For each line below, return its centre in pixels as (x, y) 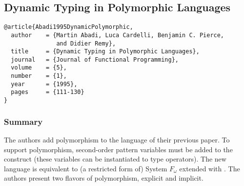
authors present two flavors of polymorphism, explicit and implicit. (104, 178)
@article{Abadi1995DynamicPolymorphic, (69, 27)
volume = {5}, (39, 68)
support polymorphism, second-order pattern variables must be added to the (118, 149)
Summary (23, 121)
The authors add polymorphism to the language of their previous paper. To (117, 139)
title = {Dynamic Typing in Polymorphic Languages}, (105, 52)
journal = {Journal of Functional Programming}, (95, 59)
